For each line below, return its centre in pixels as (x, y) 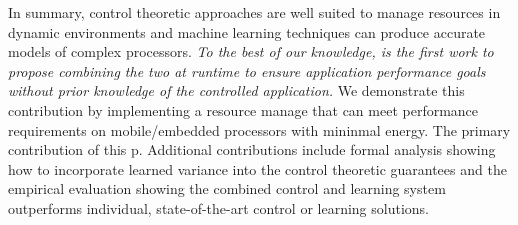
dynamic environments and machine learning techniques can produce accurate (247, 31)
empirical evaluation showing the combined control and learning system (227, 188)
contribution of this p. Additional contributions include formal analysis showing (252, 149)
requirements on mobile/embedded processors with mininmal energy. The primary (259, 129)
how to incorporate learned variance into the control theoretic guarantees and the (257, 168)
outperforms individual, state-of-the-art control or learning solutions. (218, 207)
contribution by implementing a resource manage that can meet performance (243, 109)
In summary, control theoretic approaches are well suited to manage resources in (254, 12)
